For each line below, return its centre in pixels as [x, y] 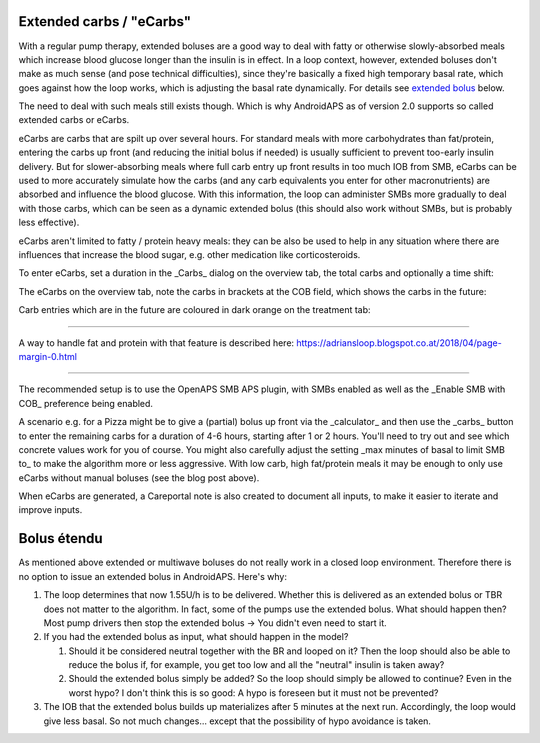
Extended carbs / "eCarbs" [105, 21]
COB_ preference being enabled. [86, 403]
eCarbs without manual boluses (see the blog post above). [139, 477]
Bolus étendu [61, 538]
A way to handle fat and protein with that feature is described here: [156, 342]
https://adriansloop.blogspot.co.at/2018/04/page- [399, 342]
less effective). [49, 222]
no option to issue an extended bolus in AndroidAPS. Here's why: [152, 576]
